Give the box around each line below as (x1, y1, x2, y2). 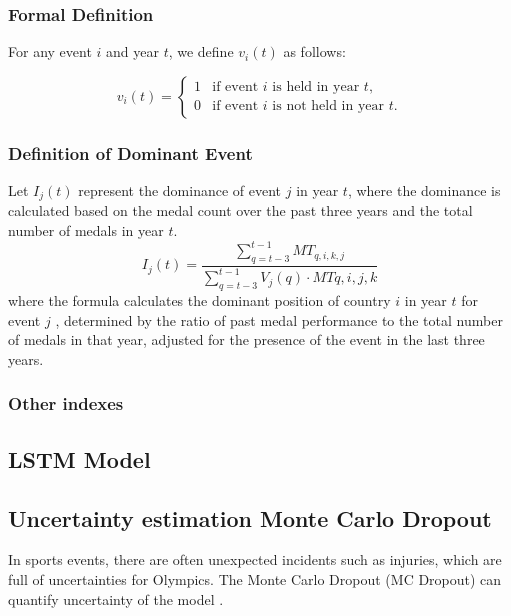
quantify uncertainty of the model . (8, 588, 224, 609)
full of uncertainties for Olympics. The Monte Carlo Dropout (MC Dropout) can (8, 568, 502, 589)
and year (106, 41, 159, 62)
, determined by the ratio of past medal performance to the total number (55, 309, 503, 330)
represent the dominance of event (78, 180, 282, 201)
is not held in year (272, 99, 385, 114)
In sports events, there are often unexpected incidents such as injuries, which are (8, 549, 502, 570)
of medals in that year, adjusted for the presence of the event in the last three (8, 329, 485, 350)
